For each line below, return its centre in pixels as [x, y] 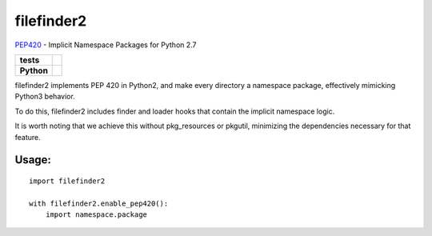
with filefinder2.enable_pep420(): [99, 203]
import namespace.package [96, 215]
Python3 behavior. [45, 97]
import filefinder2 [67, 181]
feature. [28, 137]
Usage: [33, 160]
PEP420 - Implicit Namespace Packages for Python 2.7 [106, 45]
